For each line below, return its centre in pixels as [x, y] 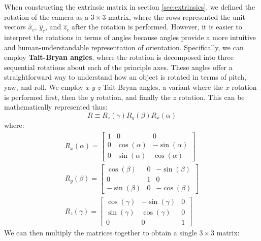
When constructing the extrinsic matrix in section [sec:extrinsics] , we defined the [130, 7]
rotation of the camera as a [46, 16]
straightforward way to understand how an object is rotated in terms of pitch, [125, 77]
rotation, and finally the [134, 97]
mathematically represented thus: [56, 107]
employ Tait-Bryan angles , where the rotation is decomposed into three [119, 57]
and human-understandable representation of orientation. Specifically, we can [124, 47]
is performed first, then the [46, 97]
